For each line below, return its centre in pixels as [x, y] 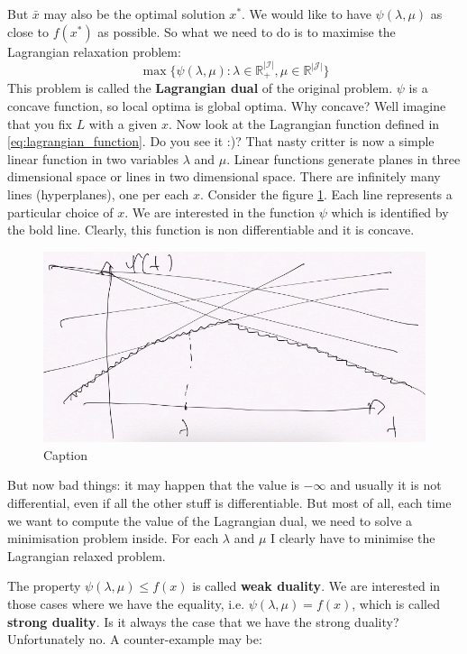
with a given [123, 123]
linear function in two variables [93, 158]
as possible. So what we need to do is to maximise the [247, 31]
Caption [66, 454]
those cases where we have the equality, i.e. [126, 603]
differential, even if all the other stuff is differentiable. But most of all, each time [229, 502]
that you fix [40, 123]
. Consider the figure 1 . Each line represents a [326, 193]
